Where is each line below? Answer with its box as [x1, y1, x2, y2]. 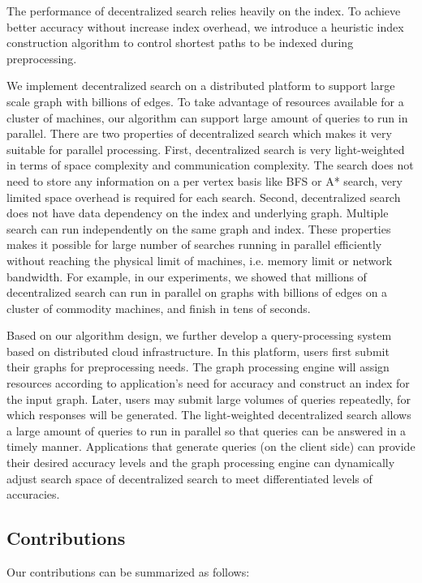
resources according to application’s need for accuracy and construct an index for [6, 375, 410, 392]
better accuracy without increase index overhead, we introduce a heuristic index [6, 18, 404, 35]
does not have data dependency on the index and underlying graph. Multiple [6, 204, 389, 221]
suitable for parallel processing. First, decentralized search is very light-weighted [6, 140, 405, 157]
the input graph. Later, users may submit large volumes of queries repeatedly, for [6, 390, 411, 407]
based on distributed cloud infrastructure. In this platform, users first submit [6, 342, 390, 359]
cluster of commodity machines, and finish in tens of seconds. [6, 299, 311, 316]
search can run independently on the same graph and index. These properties [6, 220, 391, 237]
